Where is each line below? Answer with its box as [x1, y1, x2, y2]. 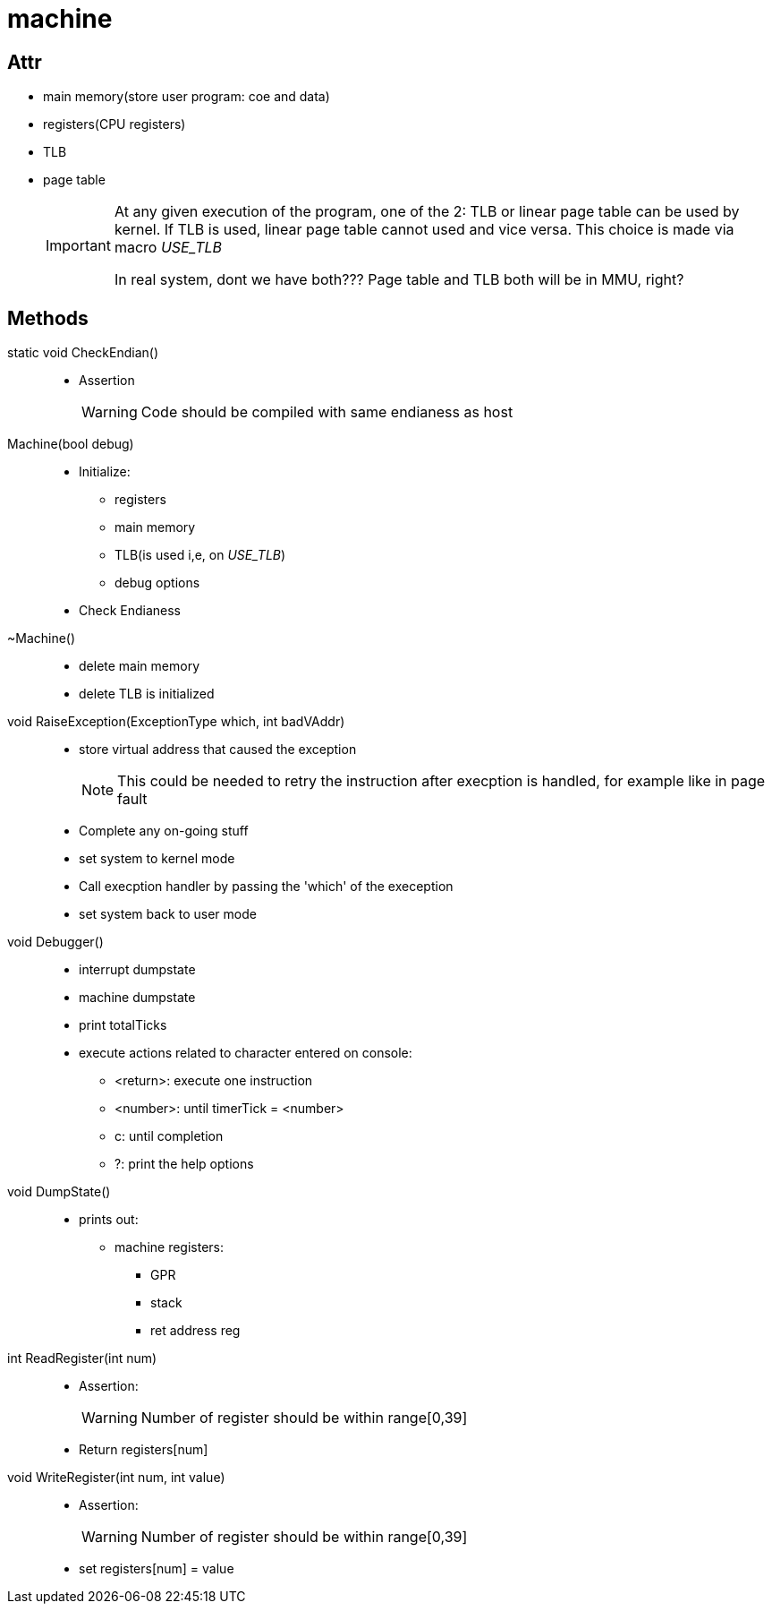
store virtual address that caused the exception [79, 741, 357, 758]
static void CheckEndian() [7, 345, 159, 361]
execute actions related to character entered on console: [79, 1045, 412, 1061]
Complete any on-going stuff [79, 823, 249, 839]
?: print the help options [115, 1156, 254, 1172]
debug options [115, 575, 200, 591]
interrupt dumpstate [79, 962, 196, 978]
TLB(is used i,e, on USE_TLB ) [115, 547, 286, 563]
